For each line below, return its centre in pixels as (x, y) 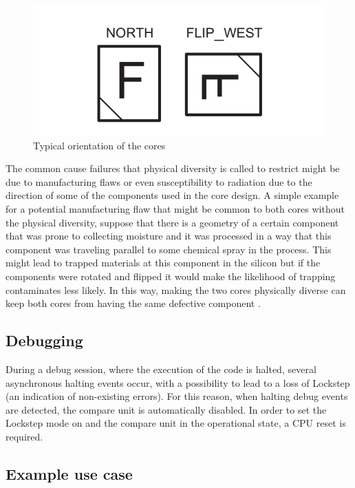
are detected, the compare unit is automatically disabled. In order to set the (166, 409)
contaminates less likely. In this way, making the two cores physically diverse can (176, 289)
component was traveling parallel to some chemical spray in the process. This (169, 249)
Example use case (69, 473)
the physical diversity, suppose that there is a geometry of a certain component (172, 222)
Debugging (44, 340)
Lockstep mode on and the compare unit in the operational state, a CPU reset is (176, 423)
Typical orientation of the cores (99, 145)
